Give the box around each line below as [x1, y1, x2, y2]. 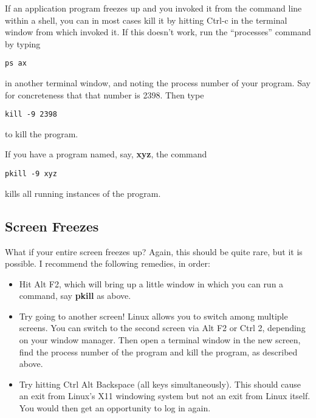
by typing [5, 37, 41, 50]
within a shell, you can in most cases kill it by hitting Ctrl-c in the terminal [5, 13, 287, 26]
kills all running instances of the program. [5, 187, 161, 199]
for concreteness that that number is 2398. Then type [5, 88, 204, 101]
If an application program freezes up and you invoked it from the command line [5, 2, 302, 14]
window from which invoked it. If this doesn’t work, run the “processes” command [5, 26, 311, 38]
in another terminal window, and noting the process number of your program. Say [5, 77, 311, 89]
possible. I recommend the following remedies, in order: [5, 257, 210, 270]
